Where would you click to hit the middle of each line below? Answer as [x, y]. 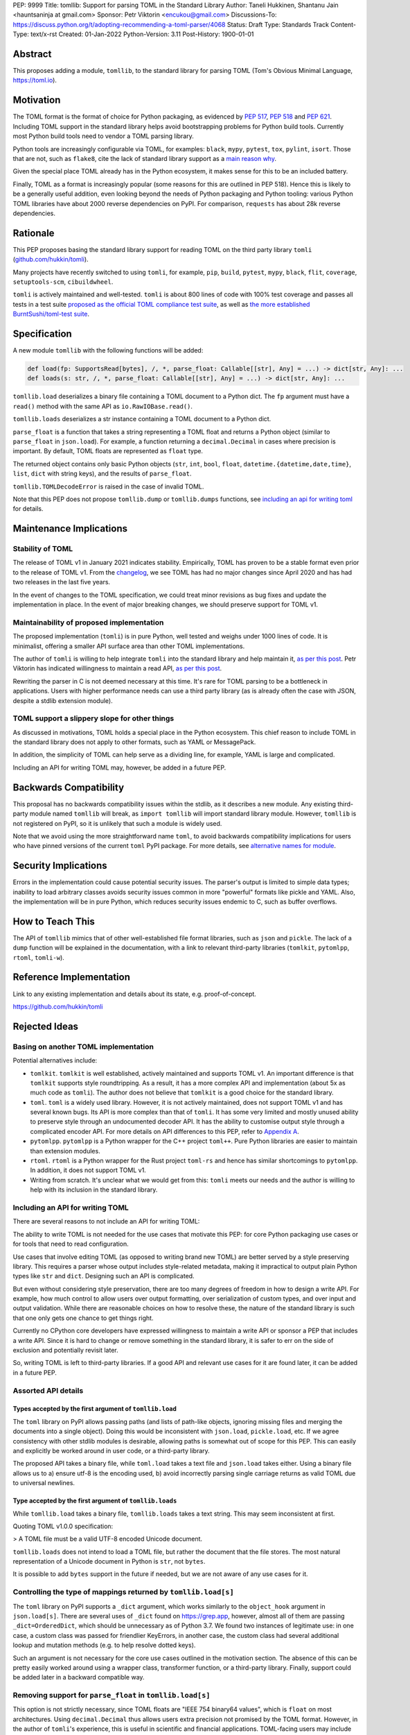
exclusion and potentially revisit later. [65, 1351]
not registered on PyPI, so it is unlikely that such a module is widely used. [117, 823]
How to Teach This [54, 921]
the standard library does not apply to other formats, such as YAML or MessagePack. [134, 742]
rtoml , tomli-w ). [39, 957]
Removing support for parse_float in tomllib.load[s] [112, 1695]
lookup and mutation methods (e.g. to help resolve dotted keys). [104, 1645]
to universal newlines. [44, 1483]
